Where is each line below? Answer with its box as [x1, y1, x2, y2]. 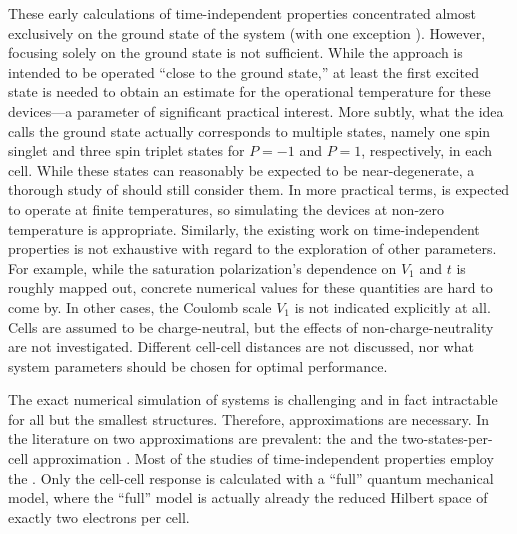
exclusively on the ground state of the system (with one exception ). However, [8, 22, 486, 43]
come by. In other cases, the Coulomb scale [8, 296, 272, 317]
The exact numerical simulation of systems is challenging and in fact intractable [8, 389, 498, 410]
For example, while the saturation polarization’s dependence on [8, 257, 397, 278]
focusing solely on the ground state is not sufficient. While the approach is [8, 42, 463, 63]
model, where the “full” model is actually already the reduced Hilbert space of [8, 487, 488, 508]
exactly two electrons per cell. [8, 506, 190, 527]
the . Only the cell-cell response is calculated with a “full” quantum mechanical [8, 467, 494, 488]
